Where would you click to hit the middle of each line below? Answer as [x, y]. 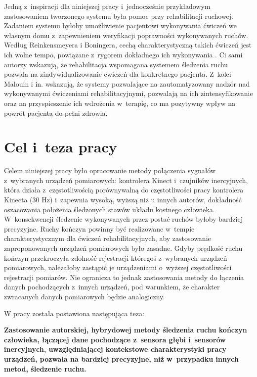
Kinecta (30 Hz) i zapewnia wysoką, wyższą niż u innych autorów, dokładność [123, 200]
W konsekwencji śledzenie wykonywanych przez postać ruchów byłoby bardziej [123, 219]
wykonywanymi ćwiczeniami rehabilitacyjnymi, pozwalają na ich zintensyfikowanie [128, 93]
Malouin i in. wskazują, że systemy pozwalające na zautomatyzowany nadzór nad [127, 83]
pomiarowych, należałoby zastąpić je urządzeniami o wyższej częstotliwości [118, 267]
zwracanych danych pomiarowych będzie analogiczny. [85, 296]
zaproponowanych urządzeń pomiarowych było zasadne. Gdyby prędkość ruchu [123, 248]
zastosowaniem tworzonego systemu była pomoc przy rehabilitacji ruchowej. [119, 16]
